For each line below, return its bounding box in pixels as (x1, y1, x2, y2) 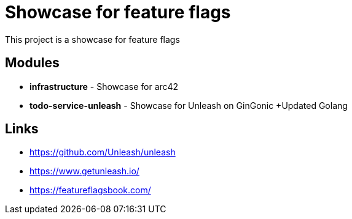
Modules (5, 55, 60, 71)
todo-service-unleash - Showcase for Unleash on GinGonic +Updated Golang (29, 100, 348, 111)
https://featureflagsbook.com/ (29, 185, 151, 196)
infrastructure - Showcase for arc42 (29, 81, 179, 92)
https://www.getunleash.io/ (29, 166, 139, 177)
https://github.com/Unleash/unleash (29, 147, 176, 158)
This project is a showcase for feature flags (5, 34, 180, 45)
